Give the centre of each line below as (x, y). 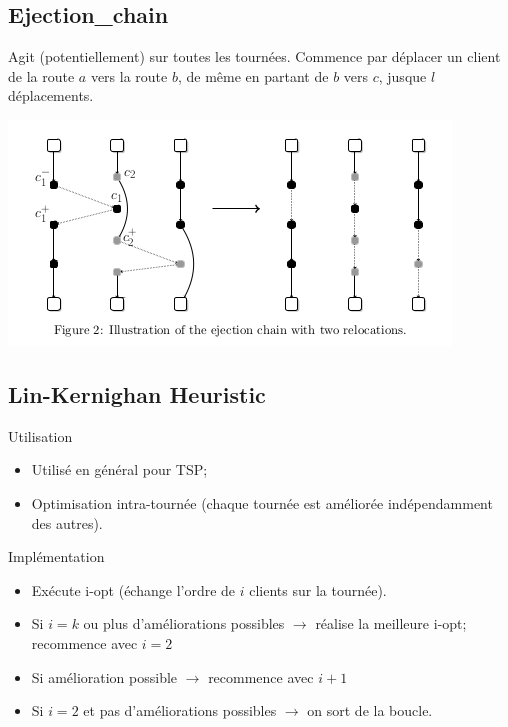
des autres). (67, 522)
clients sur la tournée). (318, 589)
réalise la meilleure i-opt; (391, 623)
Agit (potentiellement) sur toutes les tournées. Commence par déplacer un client (254, 56)
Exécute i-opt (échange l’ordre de (133, 589)
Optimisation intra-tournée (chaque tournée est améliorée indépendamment (262, 502)
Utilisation (40, 435)
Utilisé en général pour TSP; (119, 469)
